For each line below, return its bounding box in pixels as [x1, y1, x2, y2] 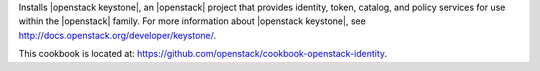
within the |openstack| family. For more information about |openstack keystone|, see [18, 15, 367, 27]
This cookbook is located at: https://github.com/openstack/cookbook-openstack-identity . [18, 48, 388, 60]
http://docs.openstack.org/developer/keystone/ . [18, 29, 217, 41]
